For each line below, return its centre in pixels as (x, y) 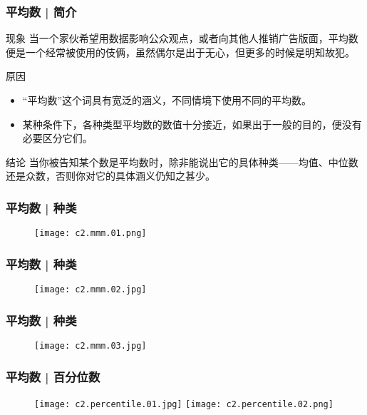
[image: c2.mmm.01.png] (91, 234)
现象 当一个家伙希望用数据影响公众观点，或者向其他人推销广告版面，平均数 (182, 38)
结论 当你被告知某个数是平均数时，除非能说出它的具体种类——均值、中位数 (182, 162)
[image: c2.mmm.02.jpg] (91, 290)
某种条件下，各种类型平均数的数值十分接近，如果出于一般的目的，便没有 (192, 124)
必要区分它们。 (57, 138)
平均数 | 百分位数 (53, 376)
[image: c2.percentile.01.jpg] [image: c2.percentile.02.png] (184, 404)
